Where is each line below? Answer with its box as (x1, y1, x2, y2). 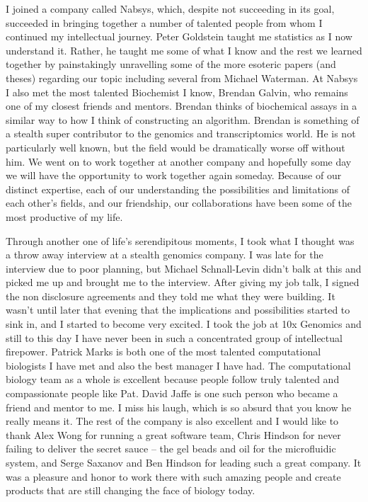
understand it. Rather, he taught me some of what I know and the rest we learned (6, 42, 362, 57)
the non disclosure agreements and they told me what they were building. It (6, 288, 335, 303)
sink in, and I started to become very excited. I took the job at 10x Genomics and (6, 316, 362, 331)
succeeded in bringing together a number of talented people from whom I (6, 15, 323, 30)
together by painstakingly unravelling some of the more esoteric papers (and (6, 57, 336, 72)
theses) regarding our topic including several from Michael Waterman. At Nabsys (6, 70, 358, 85)
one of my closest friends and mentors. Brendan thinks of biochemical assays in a (6, 98, 357, 113)
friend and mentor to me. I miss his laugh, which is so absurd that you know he (6, 399, 352, 414)
